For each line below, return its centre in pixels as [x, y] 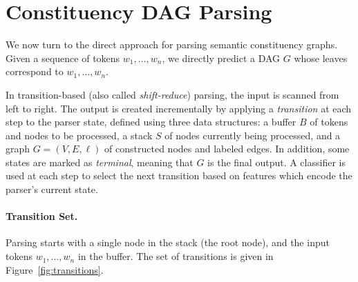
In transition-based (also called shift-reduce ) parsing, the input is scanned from [172, 94]
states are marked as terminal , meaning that [100, 162]
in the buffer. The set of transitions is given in [176, 256]
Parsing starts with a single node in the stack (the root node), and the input [168, 242]
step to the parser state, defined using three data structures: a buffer [151, 122]
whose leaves [321, 58]
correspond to [35, 71]
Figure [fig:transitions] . [55, 269]
